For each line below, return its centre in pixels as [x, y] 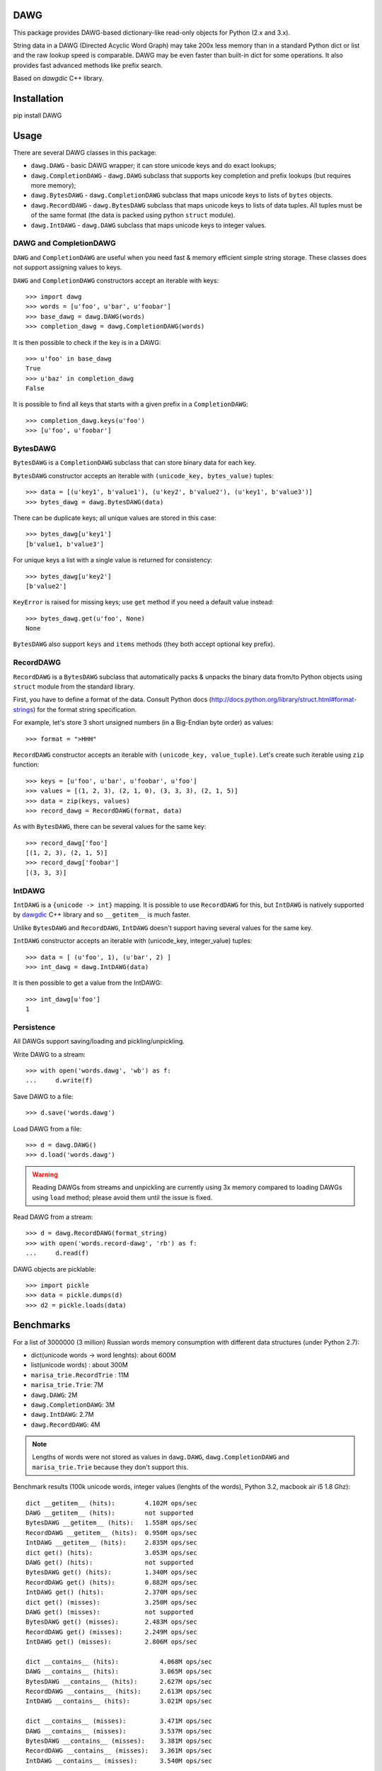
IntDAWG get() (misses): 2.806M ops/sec [111, 1642]
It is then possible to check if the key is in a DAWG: [87, 342]
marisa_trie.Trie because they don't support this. [110, 1467]
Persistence [34, 1027]
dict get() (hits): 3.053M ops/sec [111, 1552]
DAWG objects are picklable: [55, 1269]
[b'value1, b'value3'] [65, 544]
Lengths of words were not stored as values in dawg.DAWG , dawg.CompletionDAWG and [161, 1457]
